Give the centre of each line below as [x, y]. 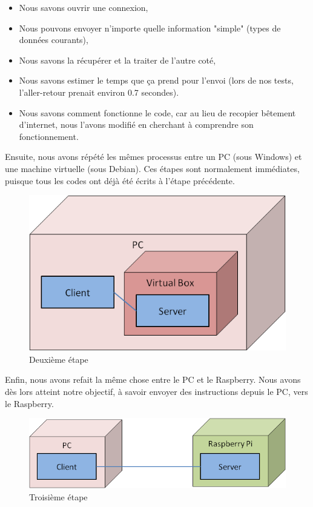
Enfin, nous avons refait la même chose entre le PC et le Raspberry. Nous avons [153, 379]
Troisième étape [58, 496]
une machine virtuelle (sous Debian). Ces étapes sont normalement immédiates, [152, 168]
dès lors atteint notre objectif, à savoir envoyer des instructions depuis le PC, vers [156, 391]
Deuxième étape [59, 359]
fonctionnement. [49, 136]
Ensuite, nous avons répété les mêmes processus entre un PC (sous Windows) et [153, 157]
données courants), [54, 40]
